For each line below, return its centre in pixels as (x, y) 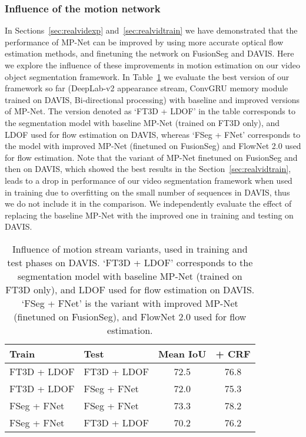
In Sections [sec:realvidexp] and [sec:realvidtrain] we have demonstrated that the (151, 30)
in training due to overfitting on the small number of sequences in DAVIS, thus (147, 192)
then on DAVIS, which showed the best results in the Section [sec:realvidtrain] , (148, 169)
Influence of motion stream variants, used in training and (130, 249)
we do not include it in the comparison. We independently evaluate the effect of (148, 203)
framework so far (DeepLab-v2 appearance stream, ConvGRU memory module (147, 88)
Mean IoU (182, 353)
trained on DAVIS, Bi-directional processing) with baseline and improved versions (152, 99)
